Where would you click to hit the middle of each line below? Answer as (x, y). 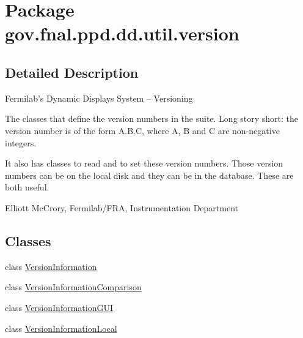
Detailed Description (72, 72)
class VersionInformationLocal (61, 328)
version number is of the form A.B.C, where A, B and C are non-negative (142, 130)
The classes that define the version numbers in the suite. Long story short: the (152, 118)
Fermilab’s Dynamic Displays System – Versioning (99, 98)
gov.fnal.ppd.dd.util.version (122, 33)
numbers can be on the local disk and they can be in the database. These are (149, 175)
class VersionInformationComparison (73, 287)
